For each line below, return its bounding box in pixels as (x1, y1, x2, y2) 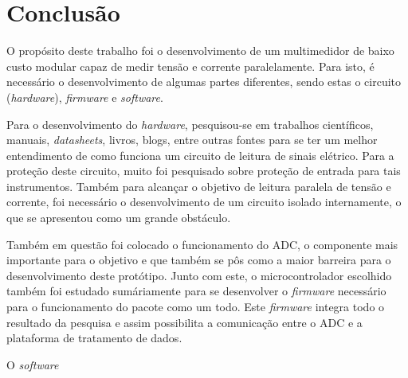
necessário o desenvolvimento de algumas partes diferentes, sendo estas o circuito (6, 73, 402, 90)
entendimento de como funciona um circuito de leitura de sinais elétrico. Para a (6, 146, 394, 163)
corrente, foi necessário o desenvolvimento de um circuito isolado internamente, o (6, 193, 402, 210)
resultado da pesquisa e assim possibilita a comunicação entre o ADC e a (6, 314, 363, 330)
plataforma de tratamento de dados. (6, 329, 182, 346)
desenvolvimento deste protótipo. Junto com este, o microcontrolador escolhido (6, 267, 392, 283)
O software (6, 356, 59, 372)
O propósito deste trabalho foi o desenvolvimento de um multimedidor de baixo (6, 42, 394, 59)
